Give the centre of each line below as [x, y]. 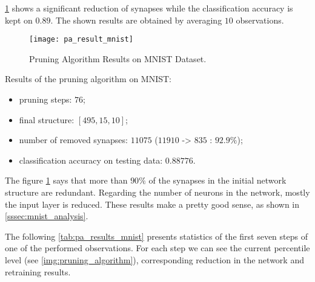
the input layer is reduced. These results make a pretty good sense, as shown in [152, 204]
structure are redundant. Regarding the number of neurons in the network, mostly [157, 192]
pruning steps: [45, 99]
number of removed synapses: [73, 140]
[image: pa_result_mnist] [81, 40]
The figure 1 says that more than [66, 180]
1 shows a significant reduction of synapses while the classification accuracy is [149, 8]
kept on [19, 20]
